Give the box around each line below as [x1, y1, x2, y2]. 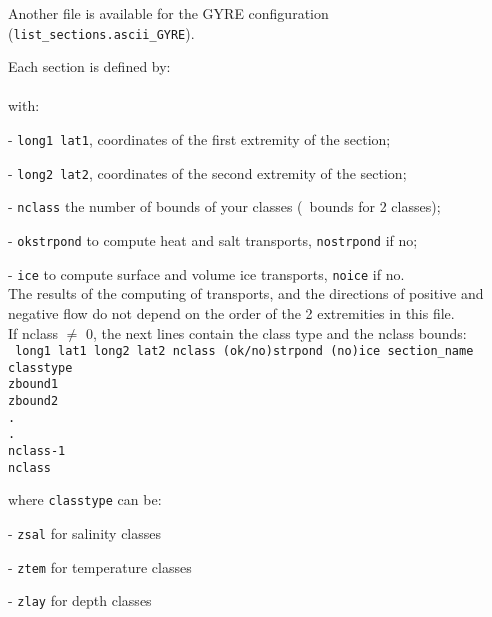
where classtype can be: [8, 489, 162, 510]
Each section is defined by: [8, 56, 171, 77]
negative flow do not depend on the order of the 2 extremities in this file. [8, 302, 455, 323]
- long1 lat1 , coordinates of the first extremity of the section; [8, 129, 391, 150]
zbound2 [8, 394, 59, 409]
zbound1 [8, 377, 59, 392]
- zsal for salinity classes [8, 523, 162, 543]
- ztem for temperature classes [8, 556, 192, 577]
